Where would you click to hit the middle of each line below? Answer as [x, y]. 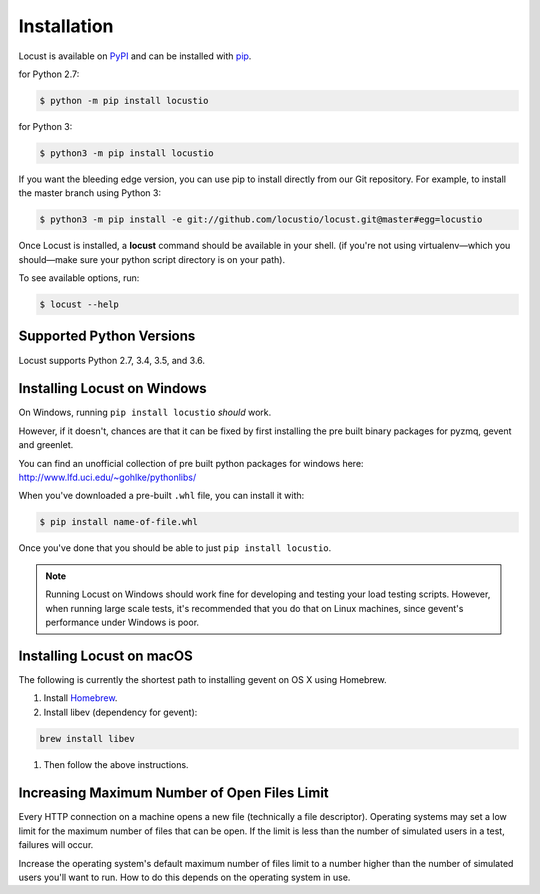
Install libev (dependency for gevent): [120, 712]
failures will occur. [56, 845]
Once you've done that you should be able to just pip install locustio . [175, 548]
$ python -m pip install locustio [124, 100]
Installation [66, 26]
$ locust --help [79, 304]
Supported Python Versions [107, 336]
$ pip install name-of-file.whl [119, 522]
